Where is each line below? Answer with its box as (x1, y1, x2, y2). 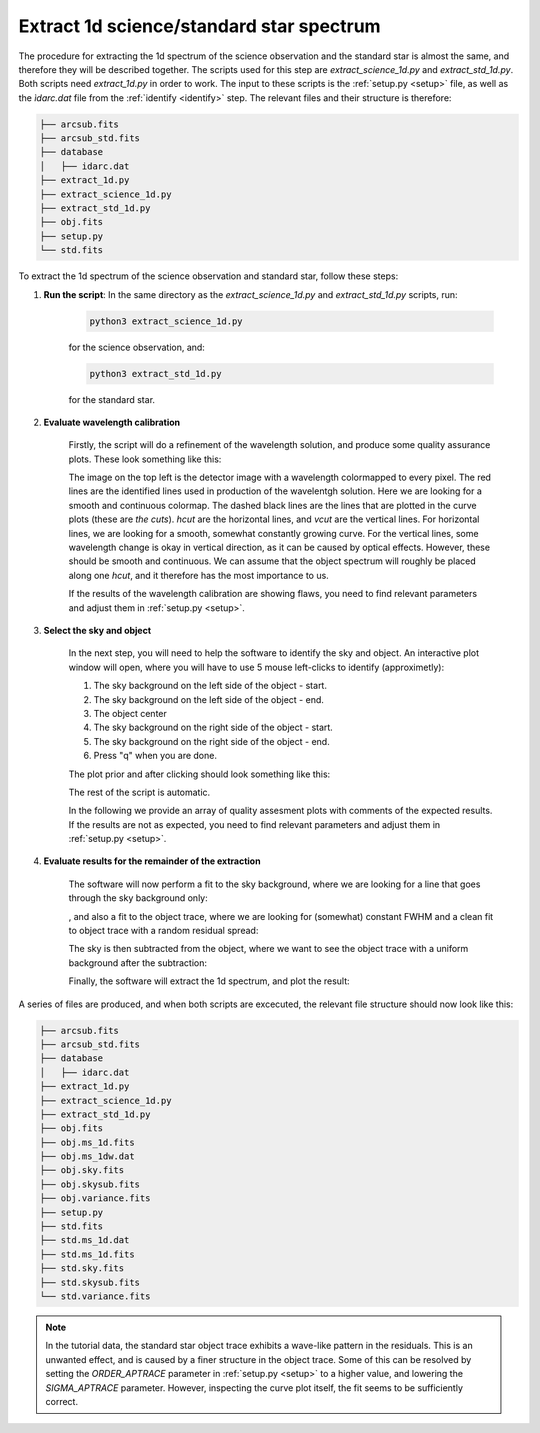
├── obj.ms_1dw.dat (39, 1151, 135, 1162)
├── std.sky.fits (39, 1263, 125, 1274)
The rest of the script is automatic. (68, 786, 211, 798)
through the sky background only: (68, 892, 209, 904)
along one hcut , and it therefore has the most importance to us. (68, 569, 329, 581)
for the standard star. (68, 393, 155, 405)
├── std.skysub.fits (39, 1276, 140, 1288)
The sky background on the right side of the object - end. (93, 735, 330, 747)
